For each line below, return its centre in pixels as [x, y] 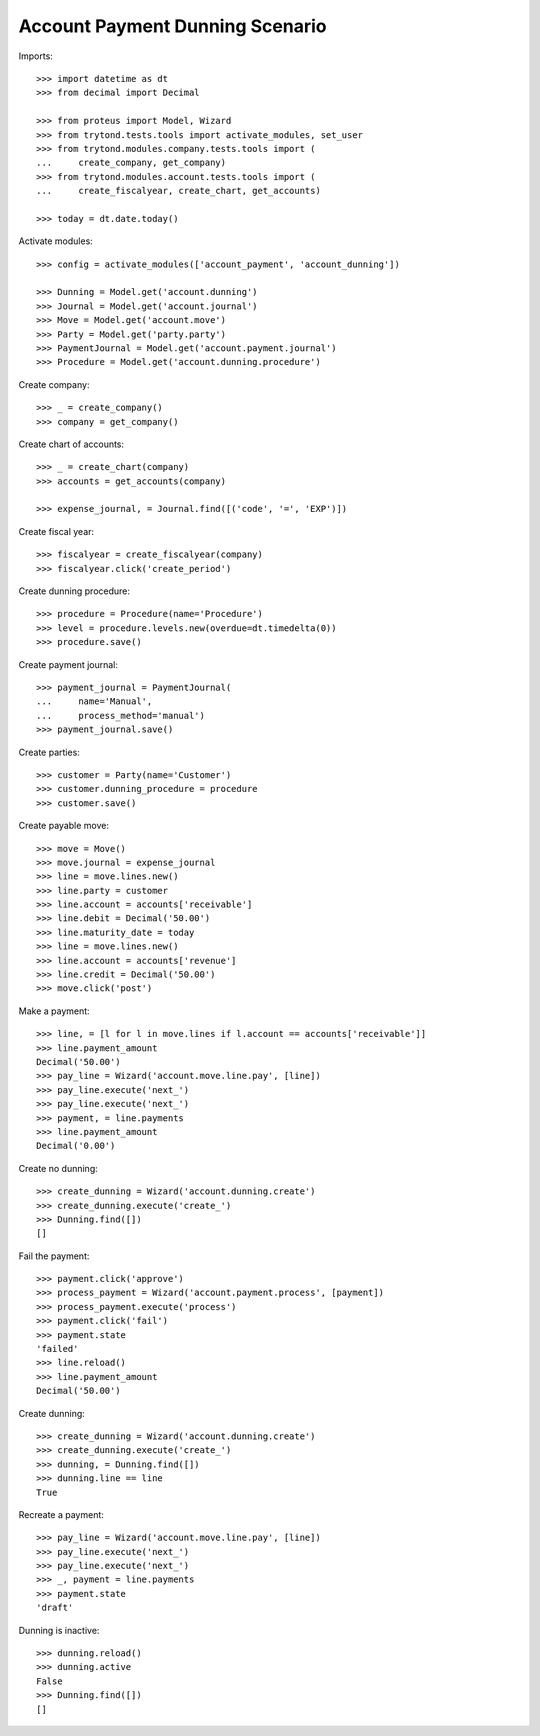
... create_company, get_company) [131, 163]
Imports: [36, 56]
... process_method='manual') [120, 715]
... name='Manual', [94, 701]
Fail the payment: [54, 1256]
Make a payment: [54, 1011]
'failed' [57, 1349]
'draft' [55, 1608]
